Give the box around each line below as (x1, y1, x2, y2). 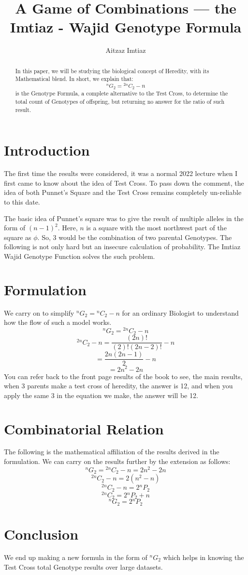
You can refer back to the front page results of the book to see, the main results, (4, 371, 243, 381)
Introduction (4, 140, 90, 160)
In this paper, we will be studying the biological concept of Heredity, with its (15, 66, 209, 75)
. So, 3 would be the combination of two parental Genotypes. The (37, 232, 232, 242)
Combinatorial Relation (4, 418, 164, 438)
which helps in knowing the (163, 552, 244, 562)
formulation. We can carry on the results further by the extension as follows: (4, 456, 231, 466)
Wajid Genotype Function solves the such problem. (4, 251, 155, 261)
